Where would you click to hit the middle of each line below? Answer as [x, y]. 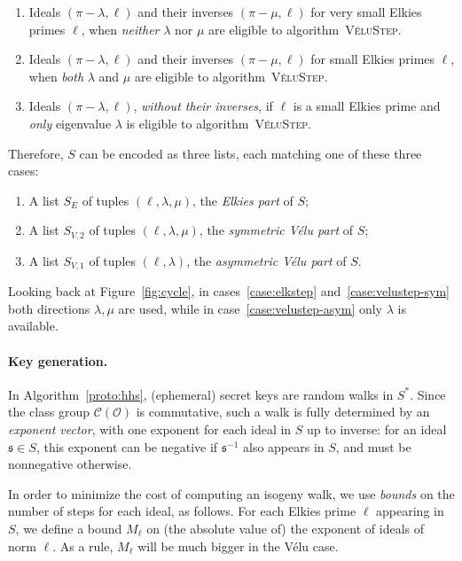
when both [56, 76]
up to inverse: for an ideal [377, 429]
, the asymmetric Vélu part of [266, 260]
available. [33, 326]
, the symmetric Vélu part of [276, 230]
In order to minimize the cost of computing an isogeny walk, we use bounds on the [231, 493]
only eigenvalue [70, 123]
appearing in [410, 511]
